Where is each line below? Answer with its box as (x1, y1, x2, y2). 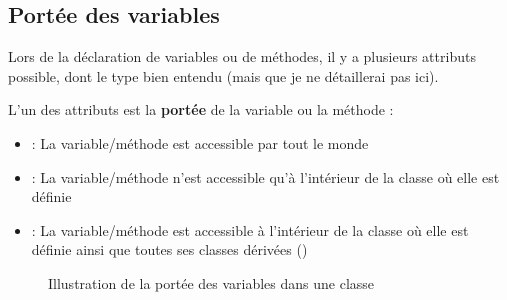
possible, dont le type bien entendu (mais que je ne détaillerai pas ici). (8, 65, 439, 86)
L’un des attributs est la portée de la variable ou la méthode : (8, 99, 394, 120)
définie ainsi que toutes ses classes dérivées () (31, 239, 308, 260)
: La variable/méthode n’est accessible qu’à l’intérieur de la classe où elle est (31, 166, 500, 187)
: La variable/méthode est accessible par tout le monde (31, 132, 369, 153)
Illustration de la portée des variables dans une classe (48, 272, 375, 293)
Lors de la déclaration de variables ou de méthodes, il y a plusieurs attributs (8, 46, 476, 67)
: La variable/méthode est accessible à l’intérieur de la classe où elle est (31, 219, 469, 240)
